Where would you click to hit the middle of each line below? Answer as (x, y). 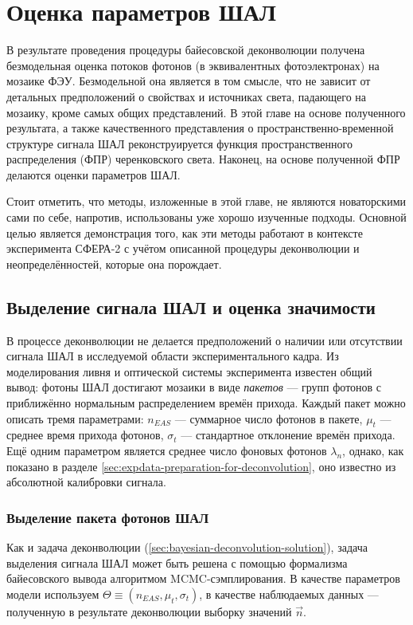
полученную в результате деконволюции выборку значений (149, 611)
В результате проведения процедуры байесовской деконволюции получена (186, 50)
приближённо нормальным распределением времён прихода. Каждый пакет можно (206, 403)
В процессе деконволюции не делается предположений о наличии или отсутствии (205, 340)
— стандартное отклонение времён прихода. (288, 435)
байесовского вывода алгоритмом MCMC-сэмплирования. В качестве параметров (203, 578)
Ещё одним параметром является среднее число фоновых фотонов (167, 450)
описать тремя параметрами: (75, 418)
